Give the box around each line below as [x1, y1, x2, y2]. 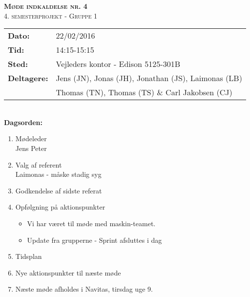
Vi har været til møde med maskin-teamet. [27, 218, 156, 228]
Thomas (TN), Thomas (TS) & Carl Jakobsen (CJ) [56, 86, 232, 98]
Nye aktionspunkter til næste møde [15, 267, 121, 277]
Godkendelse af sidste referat [15, 185, 102, 195]
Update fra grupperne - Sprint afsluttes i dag [27, 234, 162, 245]
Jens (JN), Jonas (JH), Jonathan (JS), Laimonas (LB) [56, 72, 242, 84]
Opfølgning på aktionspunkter [15, 202, 105, 212]
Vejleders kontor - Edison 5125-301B [56, 58, 180, 70]
